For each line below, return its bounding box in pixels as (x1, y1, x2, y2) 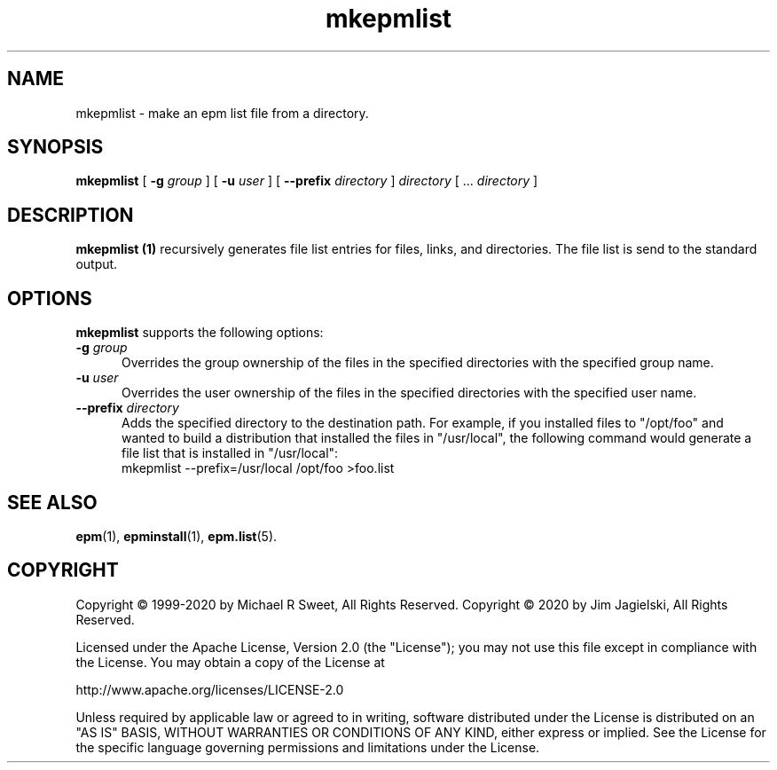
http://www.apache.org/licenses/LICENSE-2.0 (75, 681, 344, 697)
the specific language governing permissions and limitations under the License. (75, 739, 540, 755)
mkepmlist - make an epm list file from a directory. (75, 105, 369, 121)
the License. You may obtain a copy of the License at (75, 654, 385, 670)
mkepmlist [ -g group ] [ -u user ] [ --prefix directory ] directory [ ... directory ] (75, 173, 538, 189)
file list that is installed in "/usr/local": (122, 445, 339, 461)
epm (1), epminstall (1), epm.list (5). (75, 528, 278, 544)
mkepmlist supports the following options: (75, 325, 324, 341)
